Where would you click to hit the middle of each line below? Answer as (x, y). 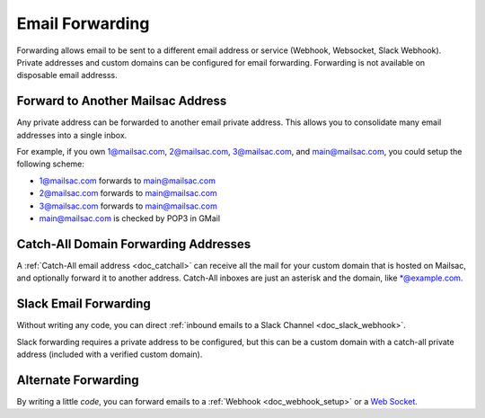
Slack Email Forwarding (84, 304)
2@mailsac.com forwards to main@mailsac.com (128, 193)
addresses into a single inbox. (72, 135)
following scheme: (51, 164)
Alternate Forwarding (78, 380)
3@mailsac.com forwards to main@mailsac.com (128, 206)
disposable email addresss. (67, 76)
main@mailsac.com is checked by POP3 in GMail (129, 218)
